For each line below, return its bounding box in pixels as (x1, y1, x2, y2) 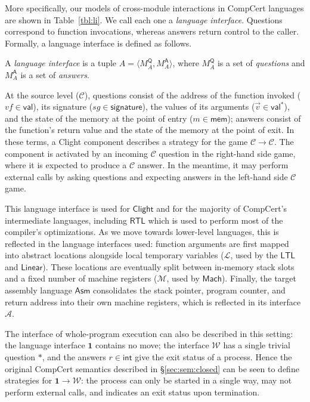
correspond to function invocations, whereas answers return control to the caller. (5, 25, 299, 38)
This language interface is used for (5, 202, 130, 214)
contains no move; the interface (95, 339, 209, 351)
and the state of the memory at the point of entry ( (5, 112, 193, 124)
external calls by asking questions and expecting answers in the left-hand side (5, 170, 288, 183)
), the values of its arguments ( (142, 100, 255, 113)
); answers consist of (227, 112, 301, 124)
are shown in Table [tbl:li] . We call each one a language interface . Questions (5, 13, 283, 26)
